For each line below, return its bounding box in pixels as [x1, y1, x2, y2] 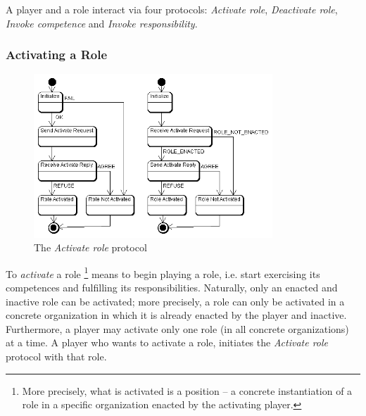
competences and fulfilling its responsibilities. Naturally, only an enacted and [6, 280, 338, 295]
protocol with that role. [6, 349, 107, 364]
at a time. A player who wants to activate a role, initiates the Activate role [6, 335, 329, 350]
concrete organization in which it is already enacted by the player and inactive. [6, 308, 347, 322]
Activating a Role [6, 46, 108, 63]
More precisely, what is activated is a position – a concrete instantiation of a [22, 383, 353, 398]
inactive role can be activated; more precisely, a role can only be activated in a [6, 294, 345, 308]
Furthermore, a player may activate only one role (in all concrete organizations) [6, 321, 349, 336]
